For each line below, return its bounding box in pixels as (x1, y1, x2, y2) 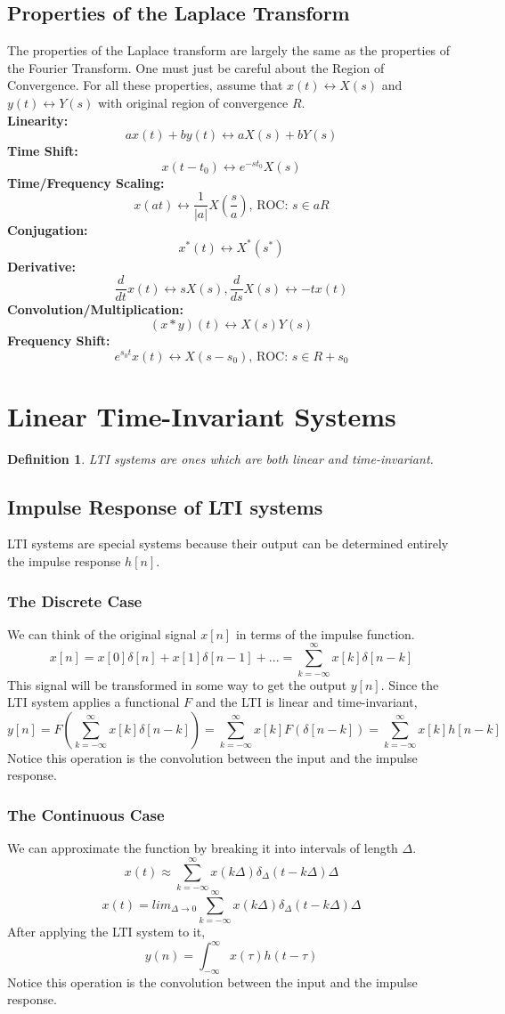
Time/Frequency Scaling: (7, 173, 165, 191)
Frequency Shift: (7, 330, 110, 349)
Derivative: (7, 256, 76, 275)
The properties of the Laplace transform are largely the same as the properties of (7, 41, 451, 60)
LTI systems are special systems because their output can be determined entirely (7, 534, 449, 553)
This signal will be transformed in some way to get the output (7, 675, 347, 694)
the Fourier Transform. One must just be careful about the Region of (7, 58, 385, 77)
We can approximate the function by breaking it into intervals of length (7, 839, 398, 857)
